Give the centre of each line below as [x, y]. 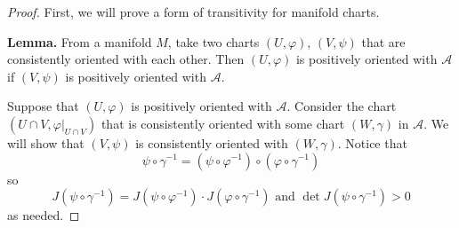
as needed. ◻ [44, 215]
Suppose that [43, 106]
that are [383, 41]
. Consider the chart [342, 106]
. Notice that [372, 142]
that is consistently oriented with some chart [223, 123]
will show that [46, 142]
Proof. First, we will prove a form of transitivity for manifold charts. [193, 12]
